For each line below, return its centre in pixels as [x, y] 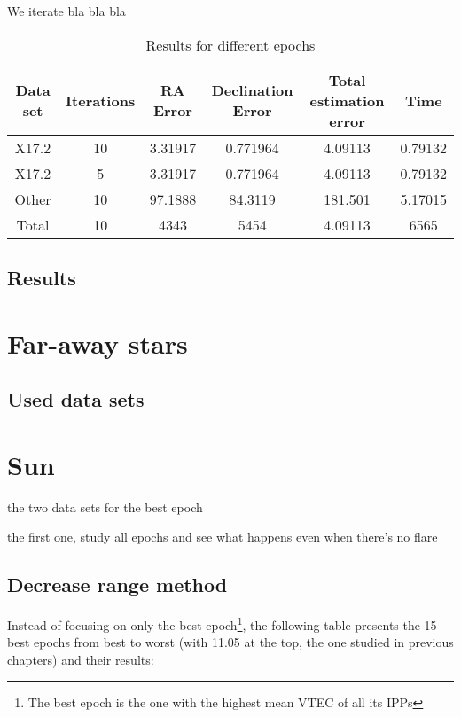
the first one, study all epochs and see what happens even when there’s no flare [223, 537]
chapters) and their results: [81, 659]
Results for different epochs [230, 44]
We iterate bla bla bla [66, 11]
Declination [252, 90]
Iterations [101, 100]
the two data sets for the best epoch [105, 507]
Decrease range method [117, 585]
